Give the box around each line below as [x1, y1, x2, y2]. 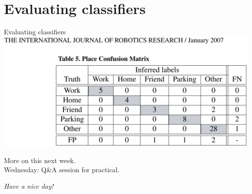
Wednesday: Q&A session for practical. [4, 164, 120, 175]
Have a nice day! [4, 180, 54, 191]
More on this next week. [4, 155, 76, 165]
